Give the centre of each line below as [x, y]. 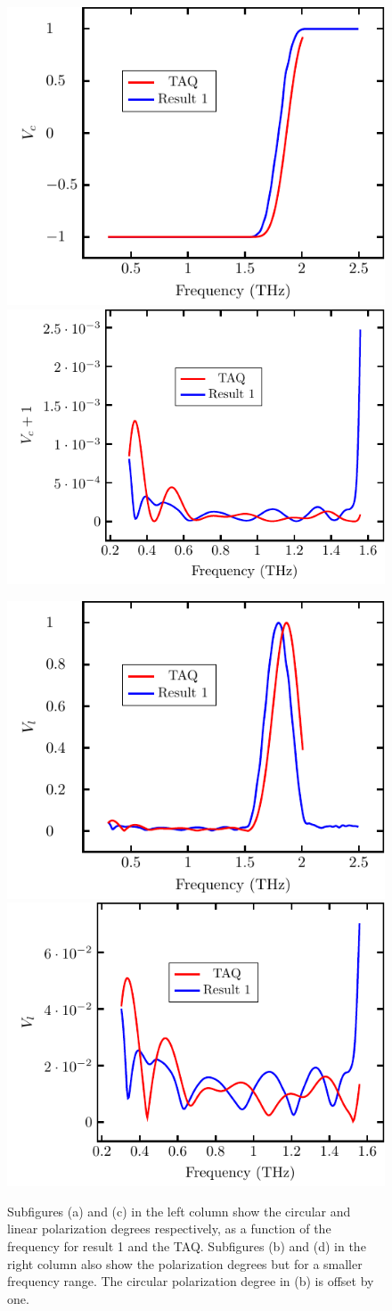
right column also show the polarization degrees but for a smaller [185, 1263]
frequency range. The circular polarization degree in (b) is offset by [191, 1281]
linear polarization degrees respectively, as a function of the [169, 1229]
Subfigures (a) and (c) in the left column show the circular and [179, 1211]
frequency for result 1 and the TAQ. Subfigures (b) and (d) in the [187, 1245]
